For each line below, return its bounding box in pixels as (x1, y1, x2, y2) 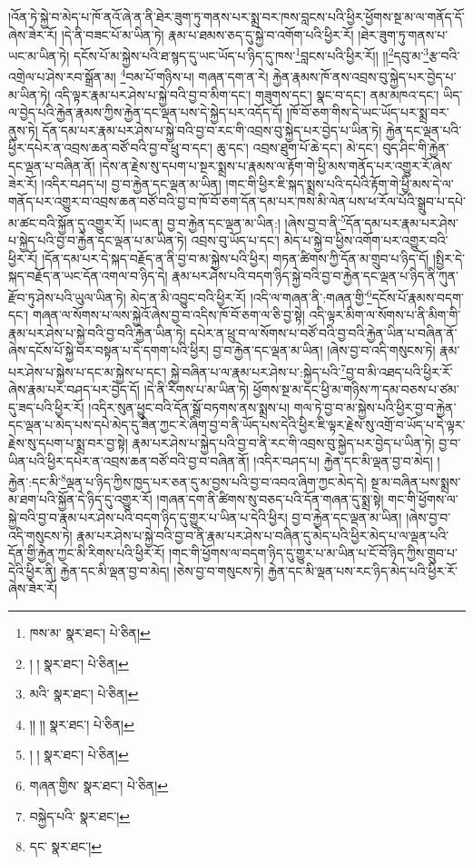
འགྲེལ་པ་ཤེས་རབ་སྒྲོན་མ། (8, 67, 116, 86)
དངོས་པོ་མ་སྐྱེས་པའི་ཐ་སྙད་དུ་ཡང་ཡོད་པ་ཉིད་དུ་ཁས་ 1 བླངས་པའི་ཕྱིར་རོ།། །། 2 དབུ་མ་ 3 (74, 44, 429, 65)
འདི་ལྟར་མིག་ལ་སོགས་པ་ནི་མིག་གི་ (309, 305, 461, 324)
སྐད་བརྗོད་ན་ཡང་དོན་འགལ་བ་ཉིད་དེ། (8, 266, 168, 285)
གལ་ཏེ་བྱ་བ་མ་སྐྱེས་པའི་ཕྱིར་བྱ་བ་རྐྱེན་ (293, 397, 457, 416)
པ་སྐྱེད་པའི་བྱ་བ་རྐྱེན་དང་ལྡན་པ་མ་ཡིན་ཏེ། (8, 231, 187, 250)
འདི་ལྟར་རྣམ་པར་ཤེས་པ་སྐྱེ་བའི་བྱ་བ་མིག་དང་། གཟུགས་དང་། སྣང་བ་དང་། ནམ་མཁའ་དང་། (54, 85, 439, 104)
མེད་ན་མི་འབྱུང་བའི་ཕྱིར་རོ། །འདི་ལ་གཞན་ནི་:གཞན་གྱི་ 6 (130, 284, 372, 306)
